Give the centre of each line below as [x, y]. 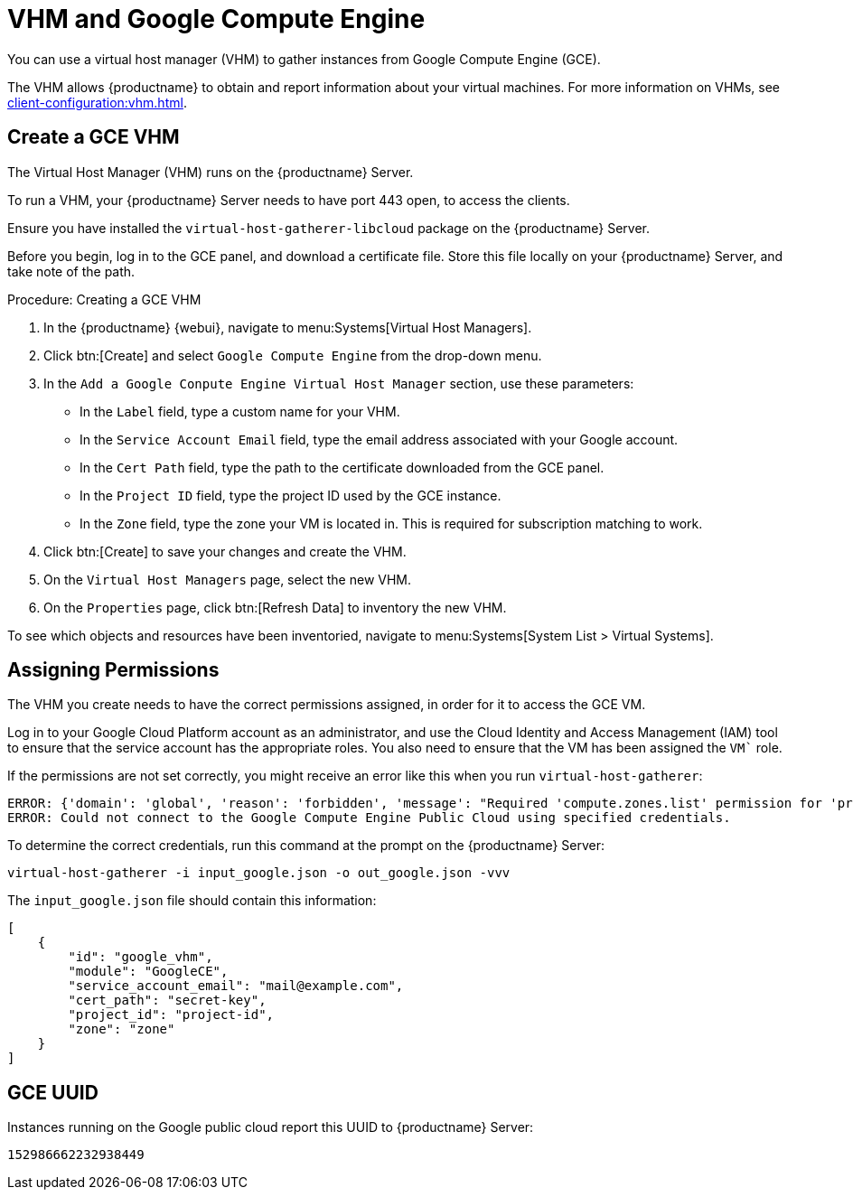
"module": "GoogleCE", [148, 972]
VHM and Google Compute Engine [216, 19]
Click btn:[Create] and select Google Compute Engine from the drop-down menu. [293, 355]
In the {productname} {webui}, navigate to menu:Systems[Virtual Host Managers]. [288, 327]
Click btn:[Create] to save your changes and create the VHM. [225, 551]
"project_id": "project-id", [171, 1015]
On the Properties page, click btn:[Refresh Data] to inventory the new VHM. [275, 607]
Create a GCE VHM [94, 137]
